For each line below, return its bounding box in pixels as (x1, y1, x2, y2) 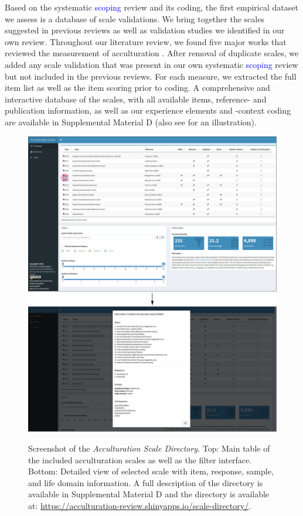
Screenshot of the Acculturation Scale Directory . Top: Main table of (28, 442, 270, 454)
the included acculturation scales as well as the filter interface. (28, 453, 252, 466)
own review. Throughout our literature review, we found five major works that (5, 35, 287, 47)
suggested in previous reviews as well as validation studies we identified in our (5, 24, 285, 36)
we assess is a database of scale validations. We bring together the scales (5, 12, 264, 25)
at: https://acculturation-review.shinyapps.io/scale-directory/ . (28, 499, 251, 511)
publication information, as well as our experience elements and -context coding (5, 104, 291, 117)
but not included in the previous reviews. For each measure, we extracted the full (5, 70, 297, 82)
